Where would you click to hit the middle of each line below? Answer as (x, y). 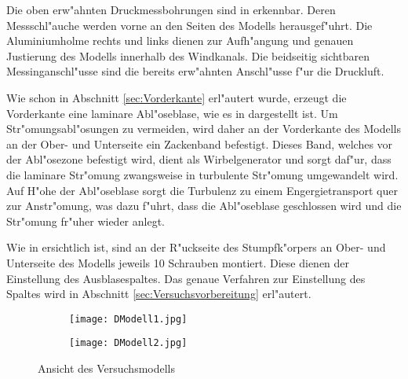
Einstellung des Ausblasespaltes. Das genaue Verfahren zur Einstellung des (186, 278)
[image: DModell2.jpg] (128, 343)
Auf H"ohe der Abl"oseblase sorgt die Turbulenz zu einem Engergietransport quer (202, 190)
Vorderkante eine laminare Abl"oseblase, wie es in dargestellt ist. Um (172, 113)
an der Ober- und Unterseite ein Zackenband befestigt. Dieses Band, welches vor (200, 144)
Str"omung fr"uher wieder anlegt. (86, 221)
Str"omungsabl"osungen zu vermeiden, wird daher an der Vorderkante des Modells (204, 129)
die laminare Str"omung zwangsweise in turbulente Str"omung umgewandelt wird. (202, 174)
